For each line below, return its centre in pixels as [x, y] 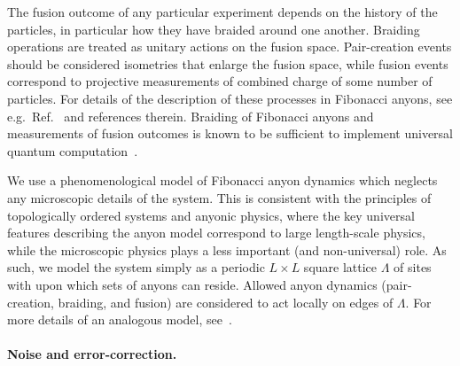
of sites [413, 267]
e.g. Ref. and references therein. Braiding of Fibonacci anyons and [191, 116]
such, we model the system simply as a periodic [136, 267]
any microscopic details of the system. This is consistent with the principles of [219, 197]
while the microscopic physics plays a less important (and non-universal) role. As [227, 249]
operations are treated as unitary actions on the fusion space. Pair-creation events [230, 47]
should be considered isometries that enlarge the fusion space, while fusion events [228, 63]
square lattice [340, 267]
